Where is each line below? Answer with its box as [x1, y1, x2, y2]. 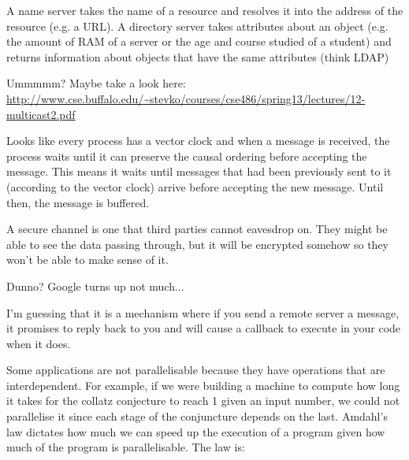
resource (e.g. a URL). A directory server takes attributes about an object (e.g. [6, 17, 389, 34]
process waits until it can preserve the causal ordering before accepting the [6, 147, 367, 164]
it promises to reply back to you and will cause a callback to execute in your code [6, 320, 401, 336]
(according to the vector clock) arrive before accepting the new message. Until [6, 178, 384, 195]
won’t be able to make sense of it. [6, 251, 169, 268]
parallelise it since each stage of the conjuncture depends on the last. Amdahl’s [6, 408, 388, 425]
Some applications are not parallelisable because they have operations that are [6, 362, 385, 378]
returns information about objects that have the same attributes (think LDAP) [6, 48, 389, 65]
